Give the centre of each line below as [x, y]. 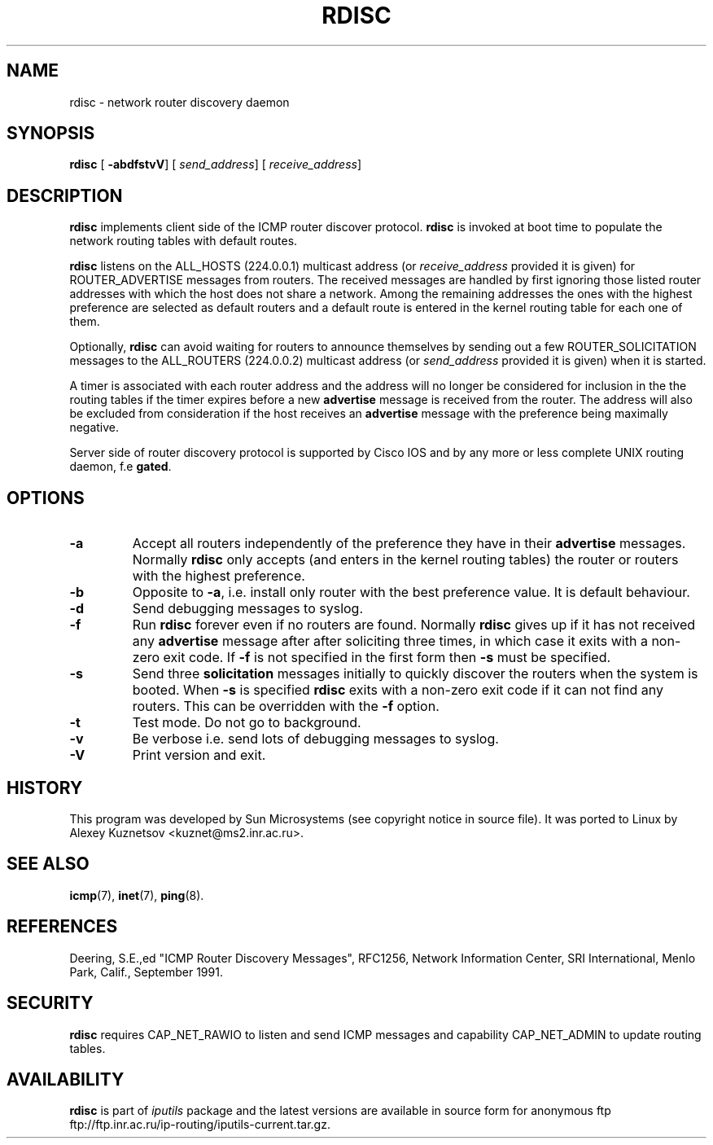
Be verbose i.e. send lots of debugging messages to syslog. [315, 739]
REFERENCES [62, 927]
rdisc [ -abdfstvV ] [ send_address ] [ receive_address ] [216, 165]
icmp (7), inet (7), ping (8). [137, 895]
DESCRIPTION [65, 195]
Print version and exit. [199, 755]
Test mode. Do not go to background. [247, 723]
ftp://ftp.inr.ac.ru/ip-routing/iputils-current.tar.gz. [200, 1125]
